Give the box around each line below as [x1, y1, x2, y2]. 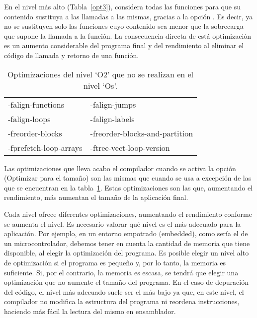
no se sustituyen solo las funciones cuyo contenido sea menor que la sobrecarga [4, 21, 244, 31]
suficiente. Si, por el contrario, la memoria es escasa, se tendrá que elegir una [4, 267, 239, 277]
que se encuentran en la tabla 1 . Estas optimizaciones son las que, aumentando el [4, 182, 253, 192]
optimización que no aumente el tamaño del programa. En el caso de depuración [4, 277, 249, 287]
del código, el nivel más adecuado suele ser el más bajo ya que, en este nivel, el [4, 286, 244, 297]
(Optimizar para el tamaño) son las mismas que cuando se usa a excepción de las [4, 173, 252, 183]
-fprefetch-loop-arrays [8, 141, 83, 153]
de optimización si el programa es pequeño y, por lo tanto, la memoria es [4, 257, 226, 267]
